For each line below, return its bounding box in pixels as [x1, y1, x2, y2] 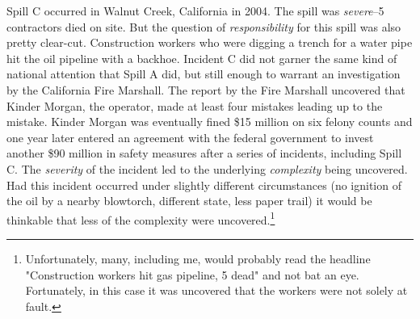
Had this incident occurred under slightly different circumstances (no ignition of [6, 176, 401, 193]
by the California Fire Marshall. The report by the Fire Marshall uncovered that [6, 81, 405, 98]
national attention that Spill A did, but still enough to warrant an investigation [6, 65, 401, 82]
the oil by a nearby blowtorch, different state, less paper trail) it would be [6, 192, 372, 209]
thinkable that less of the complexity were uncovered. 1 [6, 208, 275, 228]
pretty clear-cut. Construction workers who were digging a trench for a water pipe [6, 34, 413, 51]
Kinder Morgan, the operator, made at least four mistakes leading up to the [6, 97, 383, 114]
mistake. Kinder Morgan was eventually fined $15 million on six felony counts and [6, 113, 413, 130]
